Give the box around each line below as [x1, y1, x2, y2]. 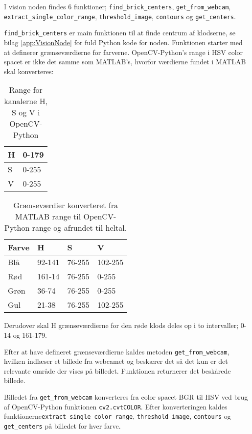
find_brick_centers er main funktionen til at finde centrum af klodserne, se [4, 27, 235, 38]
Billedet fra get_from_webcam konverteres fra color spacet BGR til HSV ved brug [4, 391, 248, 402]
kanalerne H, [4, 95, 48, 107]
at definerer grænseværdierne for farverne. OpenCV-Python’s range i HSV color [4, 47, 243, 57]
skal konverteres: [4, 66, 54, 76]
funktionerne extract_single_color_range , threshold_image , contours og [4, 411, 231, 421]
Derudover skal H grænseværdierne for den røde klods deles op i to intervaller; [4, 320, 239, 330]
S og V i [12, 107, 40, 118]
